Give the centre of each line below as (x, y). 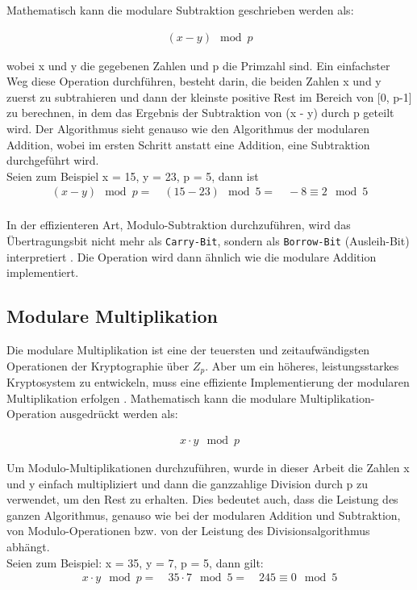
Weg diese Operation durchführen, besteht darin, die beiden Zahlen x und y (194, 81)
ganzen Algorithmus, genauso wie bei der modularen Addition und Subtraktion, (204, 515)
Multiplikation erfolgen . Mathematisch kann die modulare (152, 398)
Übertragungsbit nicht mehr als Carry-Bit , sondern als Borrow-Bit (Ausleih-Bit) (208, 241)
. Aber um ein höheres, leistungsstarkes (302, 365)
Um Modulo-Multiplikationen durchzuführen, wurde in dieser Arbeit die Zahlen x (208, 467)
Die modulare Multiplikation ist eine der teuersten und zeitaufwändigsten (188, 350)
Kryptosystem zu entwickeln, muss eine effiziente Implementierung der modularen (208, 382)
